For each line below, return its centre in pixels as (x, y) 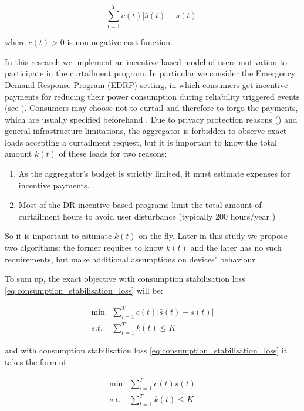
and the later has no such (236, 247)
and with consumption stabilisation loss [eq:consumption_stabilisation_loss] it (146, 350)
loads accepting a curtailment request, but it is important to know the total (141, 142)
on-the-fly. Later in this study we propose (213, 236)
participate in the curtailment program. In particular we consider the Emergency (150, 73)
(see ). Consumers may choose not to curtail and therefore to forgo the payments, (151, 108)
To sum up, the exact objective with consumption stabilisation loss (125, 279)
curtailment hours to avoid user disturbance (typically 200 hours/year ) (147, 216)
